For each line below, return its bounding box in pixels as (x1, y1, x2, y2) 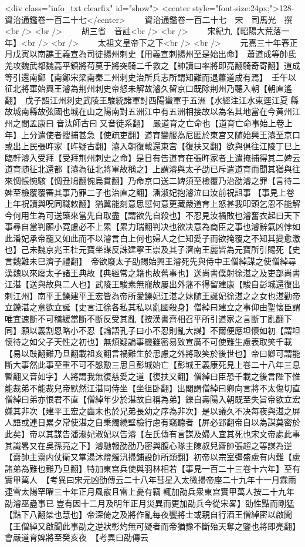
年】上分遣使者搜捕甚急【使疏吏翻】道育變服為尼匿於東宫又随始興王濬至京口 (5, 128, 300, 140)
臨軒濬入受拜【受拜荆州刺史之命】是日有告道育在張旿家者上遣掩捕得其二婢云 (5, 151, 300, 163)
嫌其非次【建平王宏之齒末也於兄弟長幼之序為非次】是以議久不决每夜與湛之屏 (5, 404, 300, 417)
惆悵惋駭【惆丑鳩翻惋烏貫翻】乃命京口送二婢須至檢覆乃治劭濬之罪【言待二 (12, 174, 300, 186)
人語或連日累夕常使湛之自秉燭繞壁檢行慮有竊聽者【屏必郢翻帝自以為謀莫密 (5, 416, 292, 428)
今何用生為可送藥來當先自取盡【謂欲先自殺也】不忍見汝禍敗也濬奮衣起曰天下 (5, 209, 300, 221)
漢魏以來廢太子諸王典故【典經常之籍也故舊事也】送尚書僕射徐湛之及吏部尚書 (5, 266, 300, 278)
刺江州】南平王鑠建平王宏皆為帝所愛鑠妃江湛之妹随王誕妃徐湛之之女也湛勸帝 (5, 289, 300, 301)
